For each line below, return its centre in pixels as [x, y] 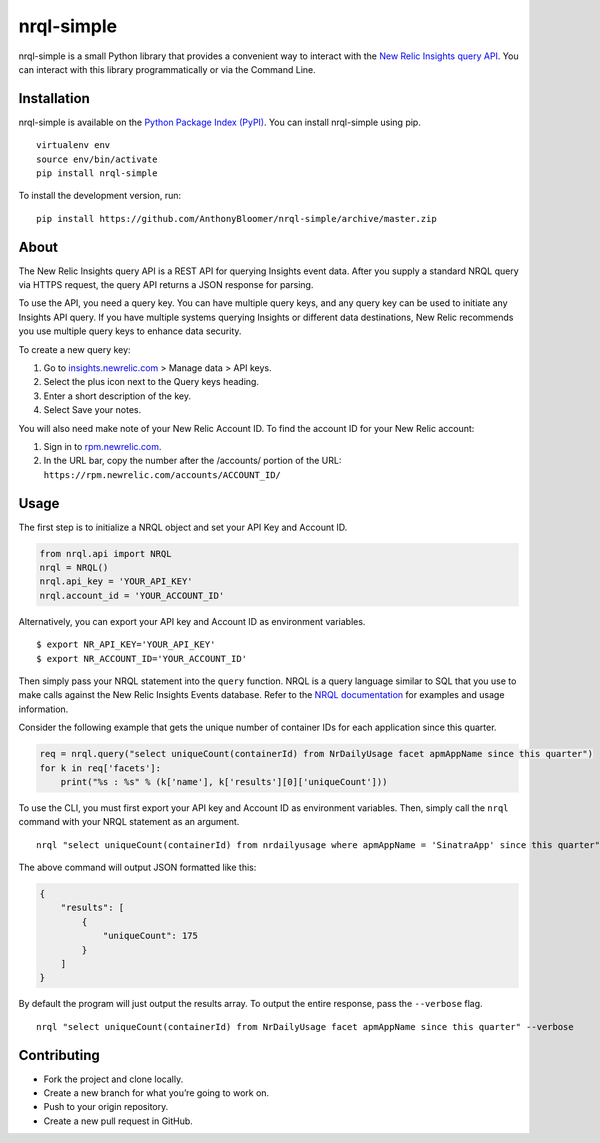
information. [43, 709]
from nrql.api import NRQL [105, 553]
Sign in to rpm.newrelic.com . [102, 446]
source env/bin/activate [97, 159]
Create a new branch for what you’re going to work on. [156, 1093]
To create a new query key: [74, 349]
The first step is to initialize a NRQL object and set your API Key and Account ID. [183, 527]
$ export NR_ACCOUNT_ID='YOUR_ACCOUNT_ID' [142, 658]
